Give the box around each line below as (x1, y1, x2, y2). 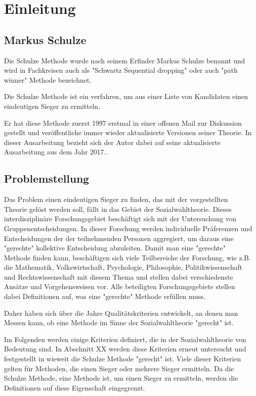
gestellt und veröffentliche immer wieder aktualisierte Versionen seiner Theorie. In (4, 127, 252, 138)
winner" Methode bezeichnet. (4, 74, 92, 85)
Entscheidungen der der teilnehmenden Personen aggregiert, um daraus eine (4, 233, 234, 243)
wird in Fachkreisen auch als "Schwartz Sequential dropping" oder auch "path (4, 65, 238, 75)
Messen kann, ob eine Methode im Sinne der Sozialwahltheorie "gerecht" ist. (4, 317, 234, 328)
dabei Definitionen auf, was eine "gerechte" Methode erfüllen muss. (4, 291, 206, 301)
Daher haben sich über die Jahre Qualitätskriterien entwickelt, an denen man (4, 307, 238, 318)
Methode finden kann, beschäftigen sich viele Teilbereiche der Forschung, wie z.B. (4, 252, 251, 262)
